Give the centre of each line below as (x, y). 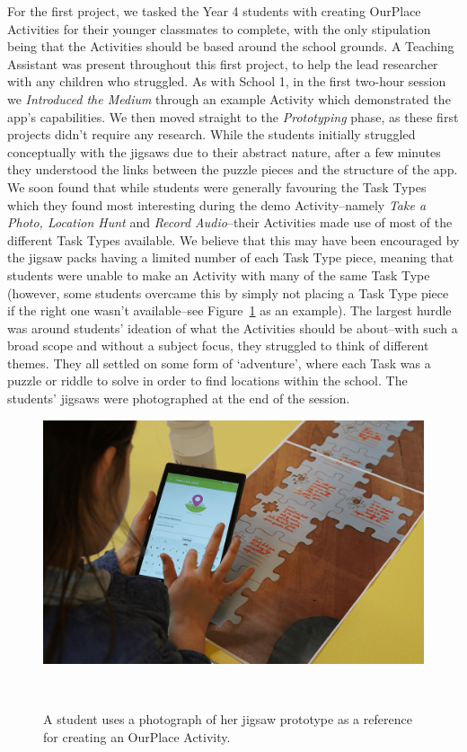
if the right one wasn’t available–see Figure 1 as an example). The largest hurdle (229, 310)
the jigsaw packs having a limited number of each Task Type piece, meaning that (231, 257)
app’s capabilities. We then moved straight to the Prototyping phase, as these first (233, 116)
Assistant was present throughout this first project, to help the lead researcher (223, 63)
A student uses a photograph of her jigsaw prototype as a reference (228, 719)
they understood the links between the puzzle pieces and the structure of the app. (233, 169)
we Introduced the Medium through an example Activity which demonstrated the (229, 98)
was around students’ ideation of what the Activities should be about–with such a (233, 327)
